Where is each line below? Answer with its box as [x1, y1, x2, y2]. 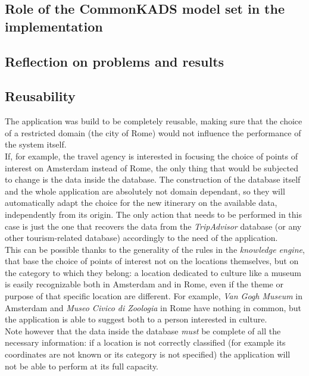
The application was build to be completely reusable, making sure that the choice [5, 115, 302, 127]
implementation [5, 17, 103, 35]
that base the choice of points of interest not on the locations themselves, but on [5, 255, 299, 267]
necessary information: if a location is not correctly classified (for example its [5, 336, 286, 349]
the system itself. [5, 138, 67, 151]
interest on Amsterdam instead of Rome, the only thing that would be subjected [5, 161, 298, 174]
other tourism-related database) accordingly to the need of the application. [5, 231, 278, 244]
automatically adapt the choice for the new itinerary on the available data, [5, 196, 277, 209]
